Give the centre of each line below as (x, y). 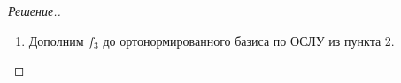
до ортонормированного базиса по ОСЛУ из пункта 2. (249, 40)
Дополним (56, 40)
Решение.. (35, 11)
